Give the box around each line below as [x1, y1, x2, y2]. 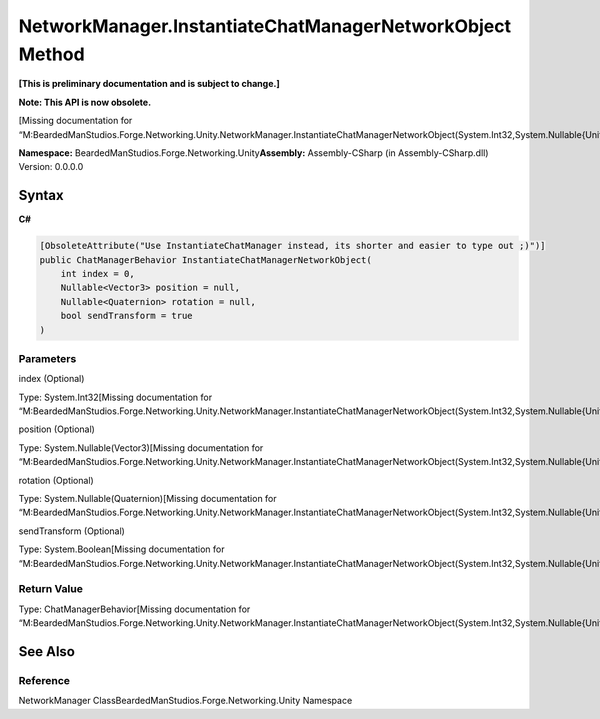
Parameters [18, 351, 77, 365]
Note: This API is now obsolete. [18, 96, 152, 108]
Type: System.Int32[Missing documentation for [18, 391, 213, 403]
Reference [18, 673, 70, 687]
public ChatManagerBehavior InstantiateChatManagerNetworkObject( [39, 254, 372, 265]
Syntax [18, 187, 64, 204]
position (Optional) [18, 423, 95, 435]
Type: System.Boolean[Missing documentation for [18, 543, 225, 555]
